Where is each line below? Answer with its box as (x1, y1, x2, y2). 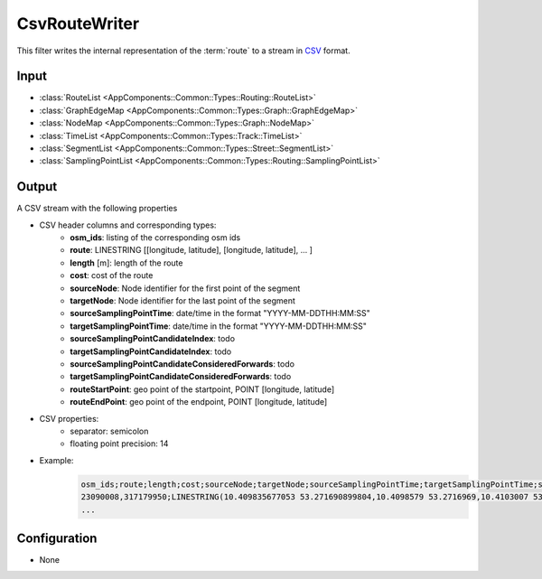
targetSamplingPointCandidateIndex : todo (70, 346, 232, 357)
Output (16, 179, 58, 194)
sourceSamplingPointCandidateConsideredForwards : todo (70, 359, 295, 369)
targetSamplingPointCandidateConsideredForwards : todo (70, 371, 292, 382)
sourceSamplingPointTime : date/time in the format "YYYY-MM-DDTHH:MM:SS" (70, 308, 370, 319)
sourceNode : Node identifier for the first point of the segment (70, 283, 301, 294)
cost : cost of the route (70, 270, 154, 281)
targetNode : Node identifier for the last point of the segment (70, 295, 295, 306)
